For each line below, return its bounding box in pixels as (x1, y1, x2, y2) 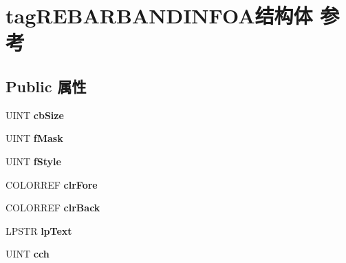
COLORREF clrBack (6, 200, 100, 215)
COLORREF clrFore (6, 177, 98, 191)
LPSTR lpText (6, 223, 72, 238)
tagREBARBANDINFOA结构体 (6, 1, 313, 30)
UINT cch (6, 246, 50, 261)
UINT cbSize (6, 107, 64, 122)
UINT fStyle (6, 154, 61, 168)
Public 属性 (6, 75, 87, 96)
